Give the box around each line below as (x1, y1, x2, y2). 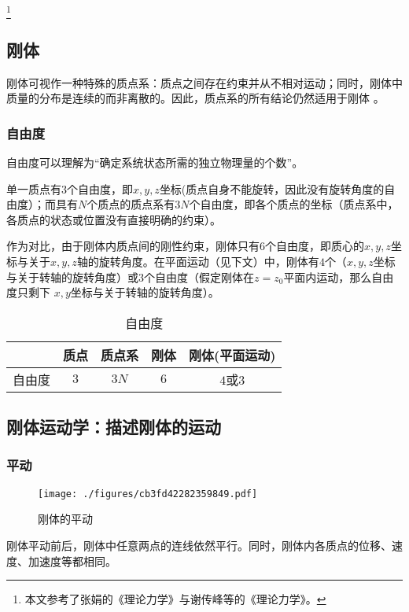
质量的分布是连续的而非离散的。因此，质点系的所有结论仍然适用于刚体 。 (6, 90, 385, 106)
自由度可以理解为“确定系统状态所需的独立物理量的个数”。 (6, 153, 304, 170)
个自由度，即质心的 (265, 238, 364, 254)
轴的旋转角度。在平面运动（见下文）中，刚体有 (76, 253, 319, 269)
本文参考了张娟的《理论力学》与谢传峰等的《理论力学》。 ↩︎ (24, 591, 326, 607)
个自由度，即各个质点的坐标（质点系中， (189, 196, 399, 212)
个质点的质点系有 (87, 196, 175, 212)
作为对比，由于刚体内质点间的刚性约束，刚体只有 (6, 238, 260, 254)
